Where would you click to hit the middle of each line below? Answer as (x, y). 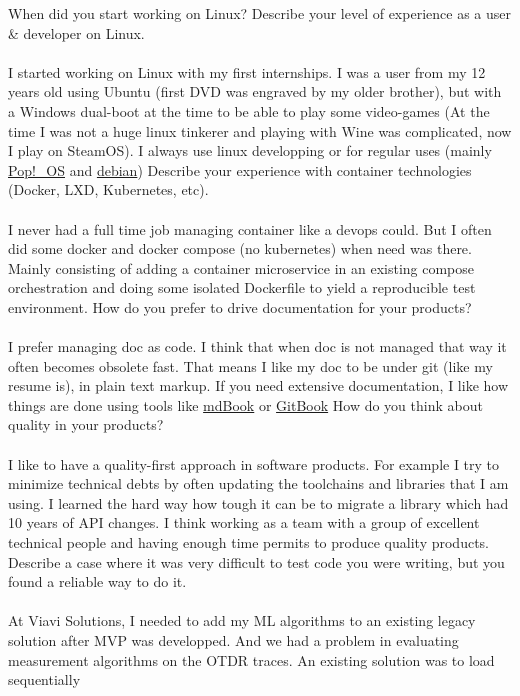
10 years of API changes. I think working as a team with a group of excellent (244, 522)
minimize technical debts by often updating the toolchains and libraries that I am (258, 483)
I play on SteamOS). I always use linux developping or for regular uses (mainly (250, 150)
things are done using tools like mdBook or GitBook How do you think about (245, 404)
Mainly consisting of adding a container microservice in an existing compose (241, 267)
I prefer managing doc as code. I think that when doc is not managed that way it (257, 346)
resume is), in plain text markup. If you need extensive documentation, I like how (258, 385)
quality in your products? (86, 424)
